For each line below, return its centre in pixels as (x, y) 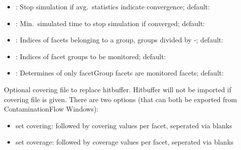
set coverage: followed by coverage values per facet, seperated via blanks (124, 142)
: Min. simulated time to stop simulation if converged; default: (110, 23)
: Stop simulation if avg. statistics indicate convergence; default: (113, 6)
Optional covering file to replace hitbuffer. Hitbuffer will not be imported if (118, 89)
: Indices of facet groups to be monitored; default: (91, 56)
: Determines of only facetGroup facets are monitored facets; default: (120, 73)
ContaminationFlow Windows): (51, 109)
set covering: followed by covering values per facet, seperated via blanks (124, 125)
